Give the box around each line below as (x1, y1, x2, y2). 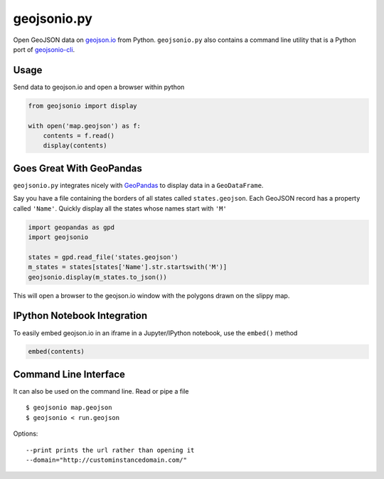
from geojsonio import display (28, 102, 138, 110)
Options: (13, 429, 38, 438)
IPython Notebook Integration (13, 310, 148, 322)
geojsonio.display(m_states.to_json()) (28, 273, 167, 281)
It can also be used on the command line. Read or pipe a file (13, 386, 189, 395)
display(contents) (43, 142, 107, 149)
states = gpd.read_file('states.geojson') (28, 253, 178, 261)
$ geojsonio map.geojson (26, 404, 112, 412)
